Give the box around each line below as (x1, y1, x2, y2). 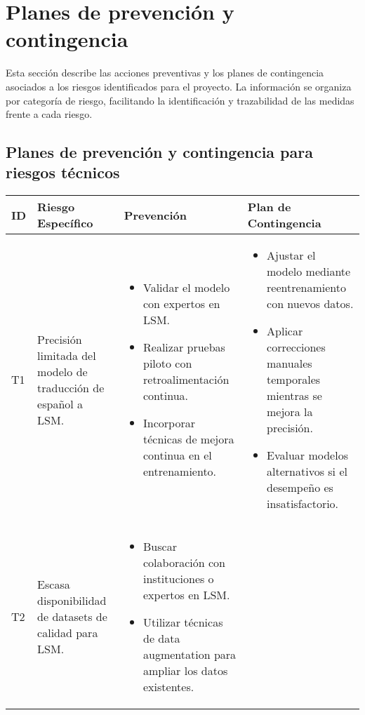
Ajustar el (267, 247, 316, 264)
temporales (267, 371, 321, 388)
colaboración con (143, 554, 225, 571)
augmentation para (143, 646, 237, 663)
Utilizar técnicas (143, 614, 223, 631)
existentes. (143, 679, 194, 695)
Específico (37, 215, 93, 232)
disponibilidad (37, 592, 107, 609)
